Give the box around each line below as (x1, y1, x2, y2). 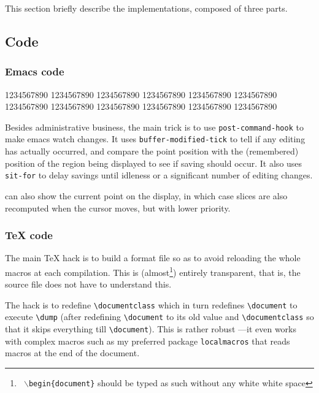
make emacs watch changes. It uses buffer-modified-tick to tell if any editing (5, 132, 306, 145)
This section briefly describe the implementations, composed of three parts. (5, 2, 288, 14)
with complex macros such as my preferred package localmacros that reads (5, 334, 290, 347)
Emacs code (5, 64, 64, 79)
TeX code (5, 227, 53, 243)
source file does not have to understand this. (5, 278, 172, 291)
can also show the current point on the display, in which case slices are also (5, 189, 288, 202)
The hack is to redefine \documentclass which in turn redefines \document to (5, 298, 298, 311)
